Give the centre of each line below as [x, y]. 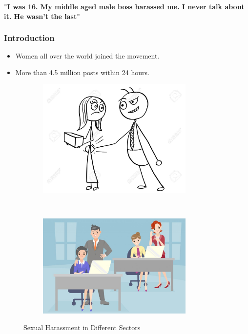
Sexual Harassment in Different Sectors [82, 327]
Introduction [29, 38]
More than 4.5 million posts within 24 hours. [82, 72]
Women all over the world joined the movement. [87, 56]
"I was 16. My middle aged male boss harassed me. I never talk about [124, 6]
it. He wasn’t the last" [42, 16]
